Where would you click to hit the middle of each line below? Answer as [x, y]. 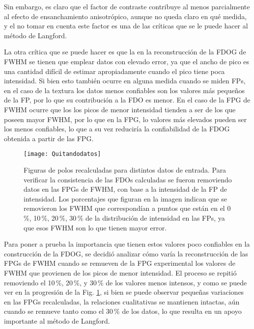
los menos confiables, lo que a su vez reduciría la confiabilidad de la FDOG [117, 129]
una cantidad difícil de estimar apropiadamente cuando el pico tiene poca [114, 71]
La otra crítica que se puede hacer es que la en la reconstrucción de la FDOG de [125, 52]
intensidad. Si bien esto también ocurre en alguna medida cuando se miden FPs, [125, 81]
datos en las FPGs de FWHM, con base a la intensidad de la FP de [126, 189]
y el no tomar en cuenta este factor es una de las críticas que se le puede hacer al [126, 26]
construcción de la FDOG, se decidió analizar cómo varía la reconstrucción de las [126, 253]
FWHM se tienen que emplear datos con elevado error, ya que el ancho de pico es [127, 61]
